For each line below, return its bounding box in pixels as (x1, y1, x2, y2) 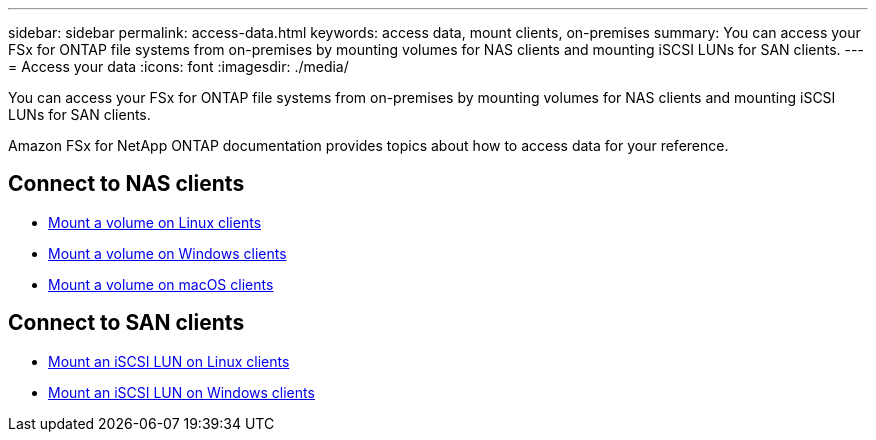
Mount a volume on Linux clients (48, 213, 262, 231)
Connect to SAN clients (8, 310, 245, 336)
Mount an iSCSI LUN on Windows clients (48, 383, 315, 401)
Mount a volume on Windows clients (48, 244, 287, 262)
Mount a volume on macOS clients (48, 275, 274, 293)
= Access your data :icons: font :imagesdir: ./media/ (8, 58, 349, 75)
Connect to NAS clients (8, 171, 245, 197)
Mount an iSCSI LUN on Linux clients (48, 352, 290, 370)
